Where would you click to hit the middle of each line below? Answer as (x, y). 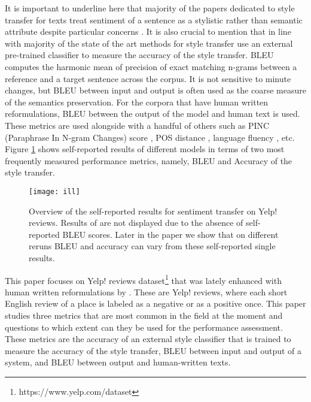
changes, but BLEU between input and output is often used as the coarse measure (155, 90)
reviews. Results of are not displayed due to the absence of (136, 223)
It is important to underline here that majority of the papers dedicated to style (150, 8)
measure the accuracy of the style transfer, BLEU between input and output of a (153, 350)
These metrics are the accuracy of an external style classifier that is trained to (148, 339)
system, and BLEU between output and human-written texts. (118, 362)
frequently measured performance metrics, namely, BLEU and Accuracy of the (149, 160)
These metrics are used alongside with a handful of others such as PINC (137, 125)
